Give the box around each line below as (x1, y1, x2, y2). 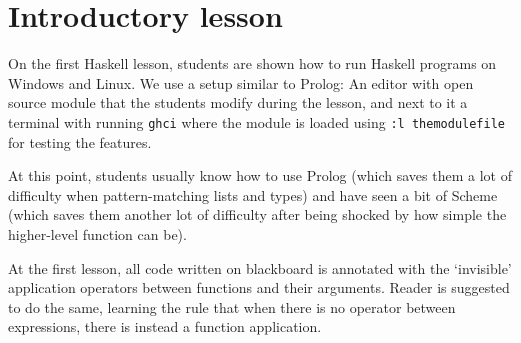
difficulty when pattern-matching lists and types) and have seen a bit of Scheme (8, 184, 498, 205)
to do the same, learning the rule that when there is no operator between (8, 296, 456, 317)
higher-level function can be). (8, 223, 187, 244)
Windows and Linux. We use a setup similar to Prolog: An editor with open (8, 72, 474, 93)
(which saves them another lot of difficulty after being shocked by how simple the (8, 204, 507, 225)
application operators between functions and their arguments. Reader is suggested (8, 277, 510, 298)
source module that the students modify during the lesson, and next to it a (8, 92, 468, 113)
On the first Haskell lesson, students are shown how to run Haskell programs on (8, 53, 497, 74)
